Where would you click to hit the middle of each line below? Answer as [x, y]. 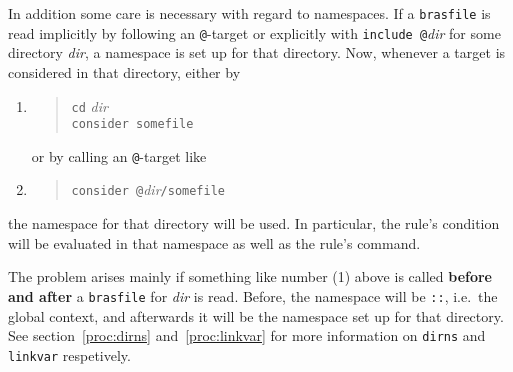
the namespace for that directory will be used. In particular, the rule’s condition [254, 223]
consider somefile [132, 124]
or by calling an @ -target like [119, 155]
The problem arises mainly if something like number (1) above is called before [250, 276]
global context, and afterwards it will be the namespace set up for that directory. [256, 315]
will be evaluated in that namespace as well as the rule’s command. [214, 242]
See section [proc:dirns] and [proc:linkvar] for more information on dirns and [247, 335]
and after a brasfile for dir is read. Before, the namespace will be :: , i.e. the [253, 295]
